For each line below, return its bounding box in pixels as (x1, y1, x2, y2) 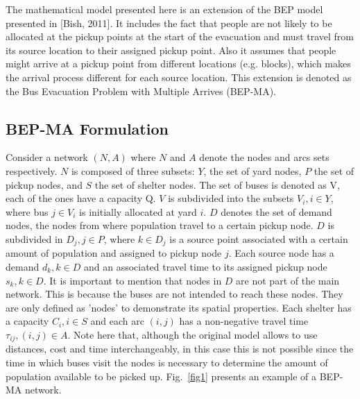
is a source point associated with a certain (169, 231, 348, 246)
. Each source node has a (228, 246, 334, 260)
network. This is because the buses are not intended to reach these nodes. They (6, 287, 343, 301)
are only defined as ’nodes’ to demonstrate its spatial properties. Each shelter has (6, 300, 352, 314)
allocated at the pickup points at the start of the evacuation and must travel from (6, 29, 354, 44)
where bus (6, 204, 49, 219)
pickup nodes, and (6, 177, 83, 192)
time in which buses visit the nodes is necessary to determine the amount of (6, 355, 328, 369)
